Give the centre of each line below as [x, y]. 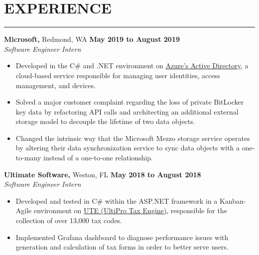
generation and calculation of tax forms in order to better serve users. [122, 247]
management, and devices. [56, 85]
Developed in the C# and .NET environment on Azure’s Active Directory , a [132, 65]
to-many [28, 158]
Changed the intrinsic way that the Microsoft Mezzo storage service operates [133, 138]
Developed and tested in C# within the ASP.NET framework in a [117, 200]
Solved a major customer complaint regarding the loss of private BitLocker [130, 102]
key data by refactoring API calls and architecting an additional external [127, 111]
